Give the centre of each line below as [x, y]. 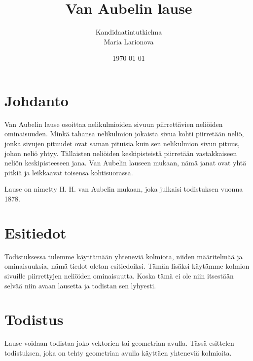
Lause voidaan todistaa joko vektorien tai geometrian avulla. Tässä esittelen [119, 343]
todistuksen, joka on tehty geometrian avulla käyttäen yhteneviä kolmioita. [118, 352]
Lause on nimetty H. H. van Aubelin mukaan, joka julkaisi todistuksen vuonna [124, 189]
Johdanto [36, 100]
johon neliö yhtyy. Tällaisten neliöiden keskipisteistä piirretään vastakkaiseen [121, 153]
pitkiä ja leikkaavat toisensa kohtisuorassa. [69, 172]
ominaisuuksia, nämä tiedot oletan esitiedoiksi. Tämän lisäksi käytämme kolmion [127, 266]
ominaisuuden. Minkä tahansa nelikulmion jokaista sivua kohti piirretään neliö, [124, 134]
